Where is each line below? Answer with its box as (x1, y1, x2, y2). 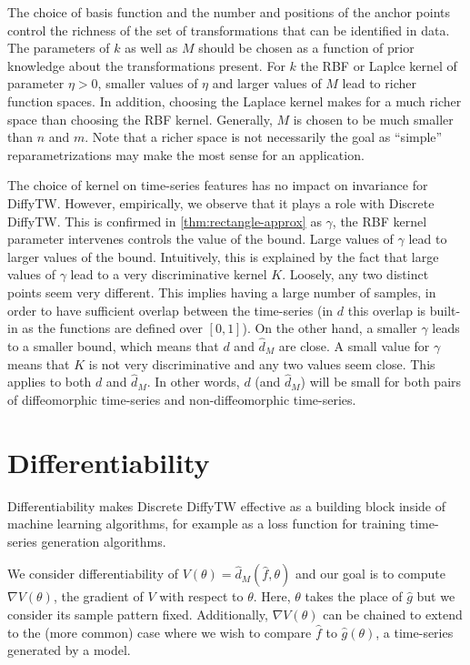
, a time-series (375, 622, 454, 641)
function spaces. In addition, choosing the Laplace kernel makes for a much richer (7, 91, 462, 110)
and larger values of (212, 74, 322, 93)
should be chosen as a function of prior (198, 38, 415, 57)
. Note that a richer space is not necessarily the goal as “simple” (85, 127, 443, 146)
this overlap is (347, 300, 426, 319)
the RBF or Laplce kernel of (300, 55, 457, 75)
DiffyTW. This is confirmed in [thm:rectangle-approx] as (7, 211, 322, 230)
